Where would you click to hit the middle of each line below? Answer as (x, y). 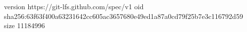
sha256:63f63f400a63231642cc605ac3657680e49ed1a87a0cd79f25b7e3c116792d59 (123, 16)
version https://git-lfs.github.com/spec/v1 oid (74, 6)
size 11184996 (25, 25)
